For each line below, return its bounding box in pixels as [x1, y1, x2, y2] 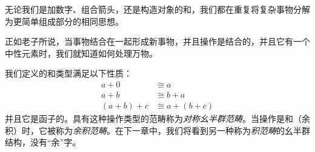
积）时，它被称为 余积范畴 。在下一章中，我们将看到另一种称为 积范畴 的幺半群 [5, 124, 310, 136]
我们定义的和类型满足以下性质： [5, 67, 132, 80]
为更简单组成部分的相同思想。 [5, 14, 124, 27]
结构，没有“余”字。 [5, 136, 81, 148]
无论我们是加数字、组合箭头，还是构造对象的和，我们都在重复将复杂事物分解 [5, 3, 310, 15]
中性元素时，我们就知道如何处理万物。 [5, 46, 157, 59]
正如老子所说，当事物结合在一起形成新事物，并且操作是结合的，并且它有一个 [5, 35, 310, 48]
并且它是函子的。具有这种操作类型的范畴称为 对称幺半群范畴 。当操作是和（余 [5, 112, 310, 125]
